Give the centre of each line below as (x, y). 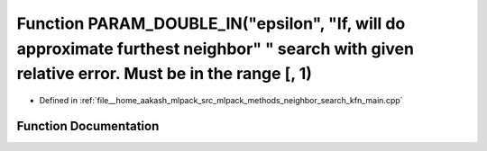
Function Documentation (88, 126)
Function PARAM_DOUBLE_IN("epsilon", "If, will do (211, 23)
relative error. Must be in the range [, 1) (165, 74)
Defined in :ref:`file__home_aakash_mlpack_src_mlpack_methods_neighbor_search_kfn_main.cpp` (221, 101)
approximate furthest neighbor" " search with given (216, 49)
